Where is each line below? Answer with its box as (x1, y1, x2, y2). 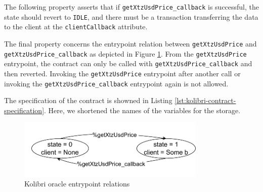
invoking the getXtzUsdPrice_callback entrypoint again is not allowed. (4, 78, 229, 88)
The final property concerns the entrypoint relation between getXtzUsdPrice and (4, 38, 257, 49)
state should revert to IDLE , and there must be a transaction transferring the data (4, 11, 258, 22)
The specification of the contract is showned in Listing (4, 95, 172, 106)
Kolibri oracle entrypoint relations (24, 178, 130, 189)
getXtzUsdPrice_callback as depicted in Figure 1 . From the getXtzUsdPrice (4, 48, 247, 59)
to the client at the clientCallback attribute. (4, 21, 148, 32)
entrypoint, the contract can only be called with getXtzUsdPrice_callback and (4, 58, 252, 69)
